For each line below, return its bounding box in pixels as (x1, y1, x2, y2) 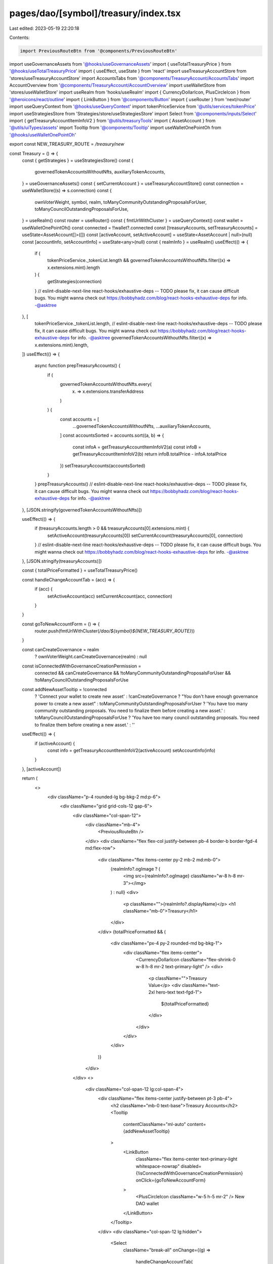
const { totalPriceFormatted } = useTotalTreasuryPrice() (22, 567, 138, 573)
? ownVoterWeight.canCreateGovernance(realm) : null (34, 654, 147, 660)
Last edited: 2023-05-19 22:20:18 (9, 25, 79, 31)
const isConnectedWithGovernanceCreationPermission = (22, 663, 142, 669)
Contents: (9, 34, 30, 40)
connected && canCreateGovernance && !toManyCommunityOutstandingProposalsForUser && (34, 670, 231, 676)
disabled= (180, 1163, 202, 1169)
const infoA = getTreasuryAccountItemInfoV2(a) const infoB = (72, 444, 202, 450)
